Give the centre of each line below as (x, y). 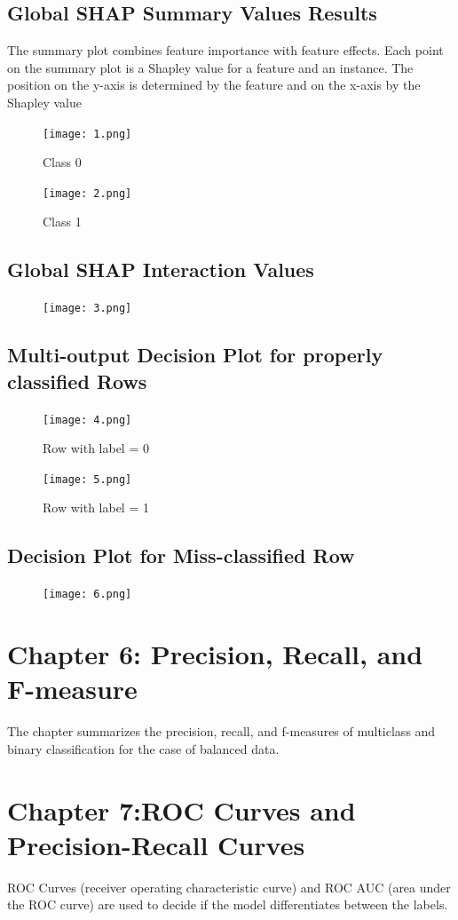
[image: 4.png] (87, 420)
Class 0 (62, 162)
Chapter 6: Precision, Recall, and (215, 654)
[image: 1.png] (87, 134)
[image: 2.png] (87, 193)
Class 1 (62, 222)
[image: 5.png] (87, 479)
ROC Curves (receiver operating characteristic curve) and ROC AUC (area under (229, 887)
